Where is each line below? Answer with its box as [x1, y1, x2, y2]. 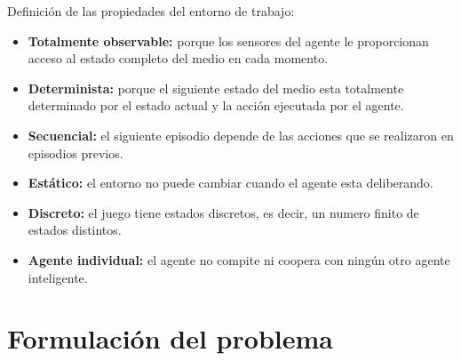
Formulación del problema [7, 320, 333, 357]
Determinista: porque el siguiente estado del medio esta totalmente [28, 78, 404, 97]
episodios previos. [28, 143, 123, 162]
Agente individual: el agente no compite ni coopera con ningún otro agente [28, 250, 450, 269]
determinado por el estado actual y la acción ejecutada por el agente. [28, 96, 404, 115]
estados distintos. [28, 221, 122, 239]
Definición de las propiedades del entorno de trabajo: [7, 2, 295, 20]
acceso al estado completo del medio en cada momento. [28, 49, 329, 68]
